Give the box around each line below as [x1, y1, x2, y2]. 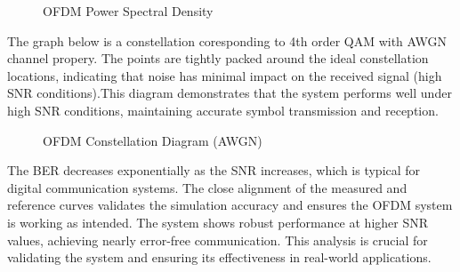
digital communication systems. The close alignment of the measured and [7, 178, 408, 196]
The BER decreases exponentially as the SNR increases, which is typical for [7, 161, 421, 180]
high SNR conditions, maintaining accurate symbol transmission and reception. [7, 100, 439, 119]
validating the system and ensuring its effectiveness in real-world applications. [7, 248, 432, 267]
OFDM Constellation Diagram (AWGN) [43, 131, 262, 149]
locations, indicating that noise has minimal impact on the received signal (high [7, 66, 442, 84]
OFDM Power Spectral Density [43, 2, 214, 20]
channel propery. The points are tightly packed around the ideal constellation [7, 49, 429, 68]
